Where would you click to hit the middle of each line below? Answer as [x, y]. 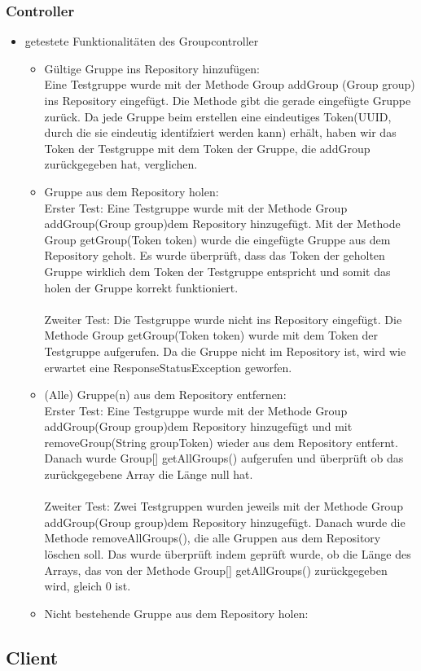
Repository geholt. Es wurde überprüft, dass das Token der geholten [215, 255]
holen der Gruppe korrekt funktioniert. [141, 287]
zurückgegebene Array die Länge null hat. [149, 474]
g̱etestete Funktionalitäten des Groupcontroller [142, 41]
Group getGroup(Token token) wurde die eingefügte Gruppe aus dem [217, 239]
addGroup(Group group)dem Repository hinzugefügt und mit [198, 426]
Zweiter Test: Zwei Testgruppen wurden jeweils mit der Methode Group [224, 506]
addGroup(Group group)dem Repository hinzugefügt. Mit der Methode [222, 224]
